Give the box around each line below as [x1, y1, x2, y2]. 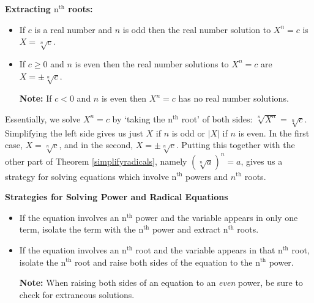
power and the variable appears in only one [135, 211, 298, 223]
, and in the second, [59, 138, 133, 151]
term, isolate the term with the [19, 223, 136, 236]
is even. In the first [238, 126, 310, 139]
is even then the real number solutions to [75, 57, 229, 70]
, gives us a [241, 154, 283, 167]
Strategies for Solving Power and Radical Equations [5, 190, 228, 203]
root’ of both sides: [181, 112, 253, 125]
